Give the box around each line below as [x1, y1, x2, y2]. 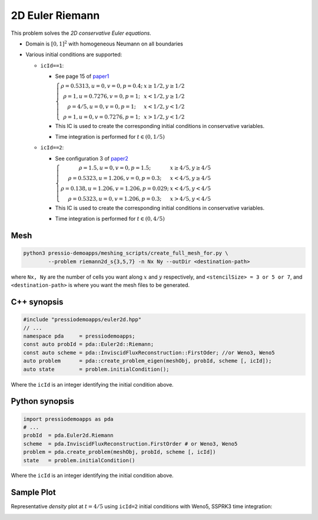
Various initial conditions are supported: [25, 51, 122, 58]
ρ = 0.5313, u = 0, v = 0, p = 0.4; [61, 83, 143, 89]
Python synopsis [11, 396, 75, 407]
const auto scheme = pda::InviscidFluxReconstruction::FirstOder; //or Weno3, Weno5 [23, 349, 275, 356]
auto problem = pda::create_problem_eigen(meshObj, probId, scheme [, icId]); [23, 358, 272, 364]
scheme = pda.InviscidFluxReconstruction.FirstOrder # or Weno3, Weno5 [23, 440, 238, 447]
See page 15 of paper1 [55, 73, 110, 80]
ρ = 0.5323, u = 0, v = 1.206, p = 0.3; [68, 195, 162, 202]
